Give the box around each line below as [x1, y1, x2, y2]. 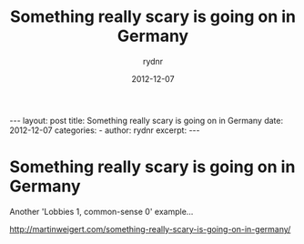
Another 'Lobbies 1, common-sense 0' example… [9, 206, 194, 217]
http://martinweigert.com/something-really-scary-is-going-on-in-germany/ [9, 223, 291, 234]
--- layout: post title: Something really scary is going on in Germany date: [9, 115, 284, 126]
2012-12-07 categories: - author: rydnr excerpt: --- [9, 125, 200, 136]
